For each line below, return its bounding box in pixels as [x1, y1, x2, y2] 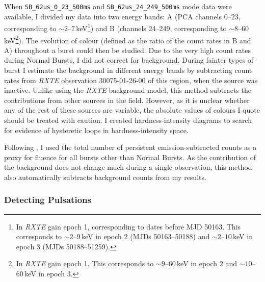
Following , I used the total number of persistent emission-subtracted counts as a [4, 142, 257, 152]
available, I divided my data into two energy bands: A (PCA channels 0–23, [4, 11, 241, 21]
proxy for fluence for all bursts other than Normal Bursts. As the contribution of [4, 151, 256, 162]
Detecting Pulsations [4, 193, 91, 206]
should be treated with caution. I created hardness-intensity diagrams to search [4, 114, 252, 125]
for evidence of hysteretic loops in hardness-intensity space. [4, 124, 189, 135]
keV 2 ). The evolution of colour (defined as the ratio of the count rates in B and [4, 33, 251, 45]
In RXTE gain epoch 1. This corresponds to [16, 258, 154, 269]
